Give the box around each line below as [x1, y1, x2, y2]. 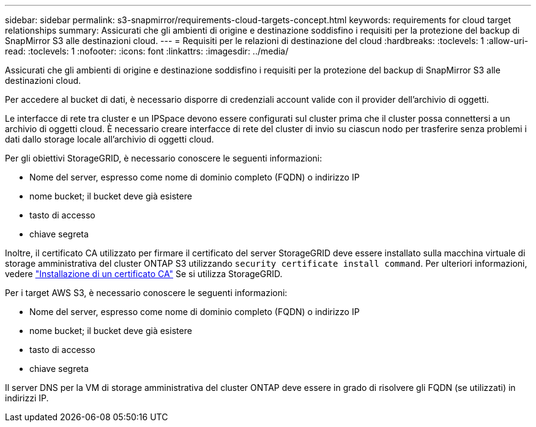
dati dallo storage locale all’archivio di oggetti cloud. [5, 134, 214, 144]
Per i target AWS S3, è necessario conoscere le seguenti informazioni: [5, 288, 288, 298]
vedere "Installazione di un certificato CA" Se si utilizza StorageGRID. [5, 269, 283, 279]
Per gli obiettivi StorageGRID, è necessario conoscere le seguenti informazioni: [5, 153, 322, 163]
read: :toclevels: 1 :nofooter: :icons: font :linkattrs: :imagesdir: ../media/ [5, 46, 289, 56]
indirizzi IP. [5, 393, 49, 403]
